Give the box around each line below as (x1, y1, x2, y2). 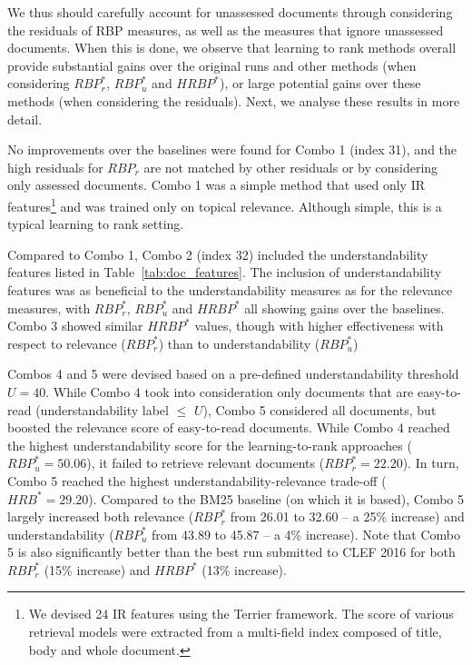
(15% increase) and (44, 560, 151, 579)
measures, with (7, 298, 91, 317)
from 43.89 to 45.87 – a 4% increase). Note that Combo (151, 524, 460, 543)
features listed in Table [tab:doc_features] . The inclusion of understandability (7, 263, 442, 282)
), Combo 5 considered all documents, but (202, 400, 437, 419)
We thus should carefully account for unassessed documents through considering (7, 3, 453, 21)
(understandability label (35, 400, 169, 419)
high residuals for (7, 157, 103, 176)
